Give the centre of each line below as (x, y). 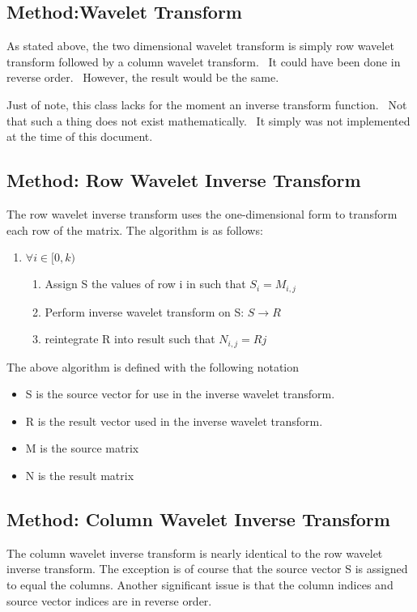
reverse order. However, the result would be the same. (143, 77)
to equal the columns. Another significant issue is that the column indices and (200, 585)
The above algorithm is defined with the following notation (153, 366)
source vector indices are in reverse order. (109, 600)
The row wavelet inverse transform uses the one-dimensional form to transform (202, 213)
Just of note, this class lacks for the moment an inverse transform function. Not (207, 104)
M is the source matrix (82, 448)
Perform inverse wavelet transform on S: (145, 311)
